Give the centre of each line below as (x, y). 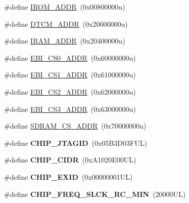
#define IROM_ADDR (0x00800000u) (65, 7)
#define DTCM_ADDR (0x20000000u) (66, 24)
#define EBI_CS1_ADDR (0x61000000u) (70, 75)
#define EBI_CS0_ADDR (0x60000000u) (70, 57)
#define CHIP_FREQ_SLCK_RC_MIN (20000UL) (95, 194)
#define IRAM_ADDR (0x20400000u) (65, 41)
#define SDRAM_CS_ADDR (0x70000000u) (75, 126)
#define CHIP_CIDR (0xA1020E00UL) (70, 160)
